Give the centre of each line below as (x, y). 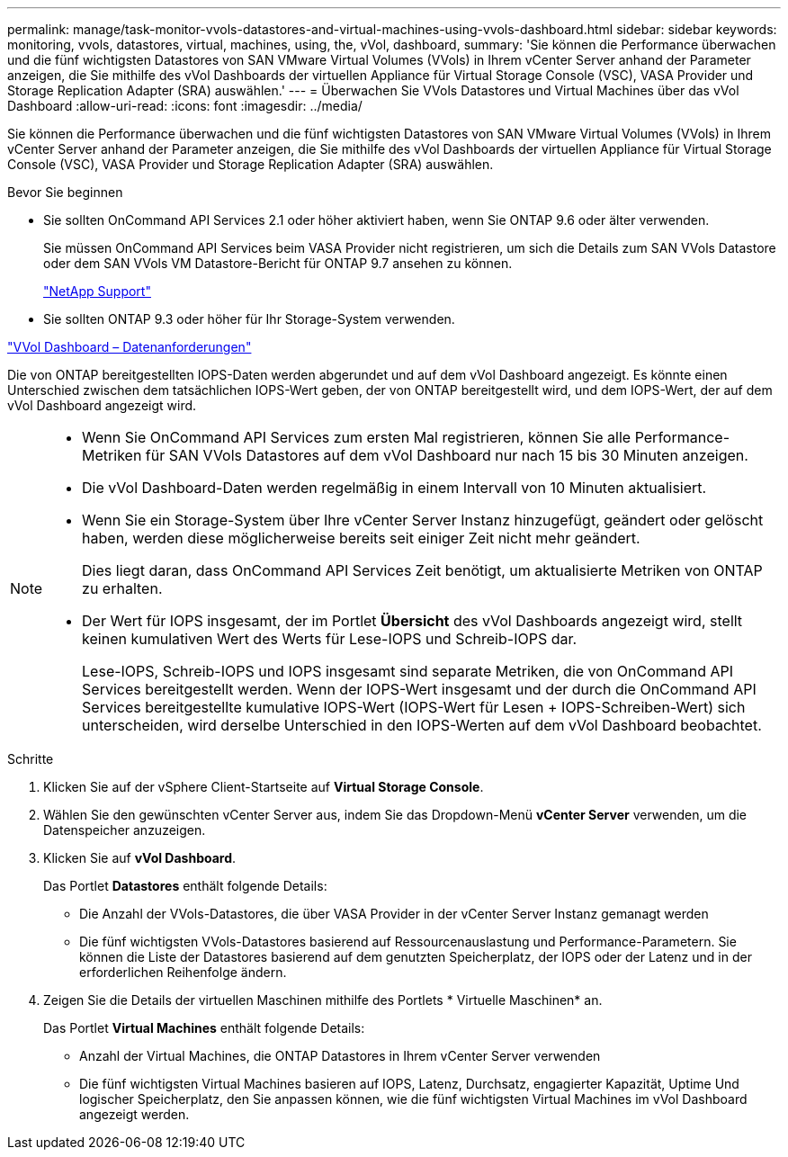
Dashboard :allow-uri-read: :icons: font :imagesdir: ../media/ (185, 106)
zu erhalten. (122, 588)
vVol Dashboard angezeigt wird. (102, 405)
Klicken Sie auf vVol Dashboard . (140, 858)
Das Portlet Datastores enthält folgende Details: (185, 886)
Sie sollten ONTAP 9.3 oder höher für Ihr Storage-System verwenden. (249, 319)
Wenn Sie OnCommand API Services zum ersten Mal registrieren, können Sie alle (357, 437)
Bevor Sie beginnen (65, 192)
